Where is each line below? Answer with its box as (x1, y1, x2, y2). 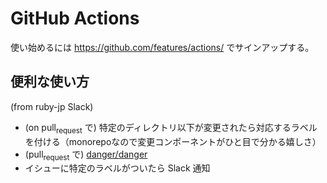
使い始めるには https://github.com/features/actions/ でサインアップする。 (10, 41, 315, 53)
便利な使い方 (10, 73, 90, 91)
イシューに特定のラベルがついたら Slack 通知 (24, 162, 211, 174)
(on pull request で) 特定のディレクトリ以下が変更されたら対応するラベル (24, 121, 318, 136)
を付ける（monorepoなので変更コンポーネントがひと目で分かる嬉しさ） (24, 135, 322, 147)
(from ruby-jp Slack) (10, 100, 94, 112)
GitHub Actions (10, 7, 140, 30)
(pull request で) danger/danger (24, 148, 148, 162)
